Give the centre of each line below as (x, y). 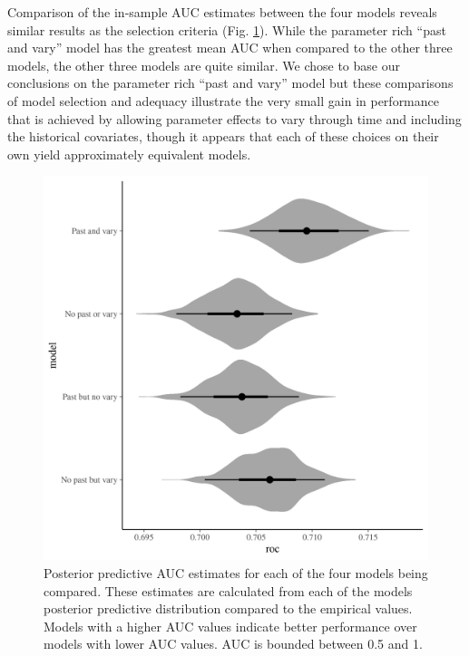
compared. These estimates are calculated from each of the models (228, 590)
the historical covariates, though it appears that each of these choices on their (223, 136)
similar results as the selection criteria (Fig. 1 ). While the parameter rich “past (227, 29)
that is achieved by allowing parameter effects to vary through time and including (234, 118)
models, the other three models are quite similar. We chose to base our (204, 65)
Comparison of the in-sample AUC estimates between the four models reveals (222, 12)
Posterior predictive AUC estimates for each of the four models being (236, 572)
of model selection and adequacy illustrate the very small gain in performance (223, 100)
